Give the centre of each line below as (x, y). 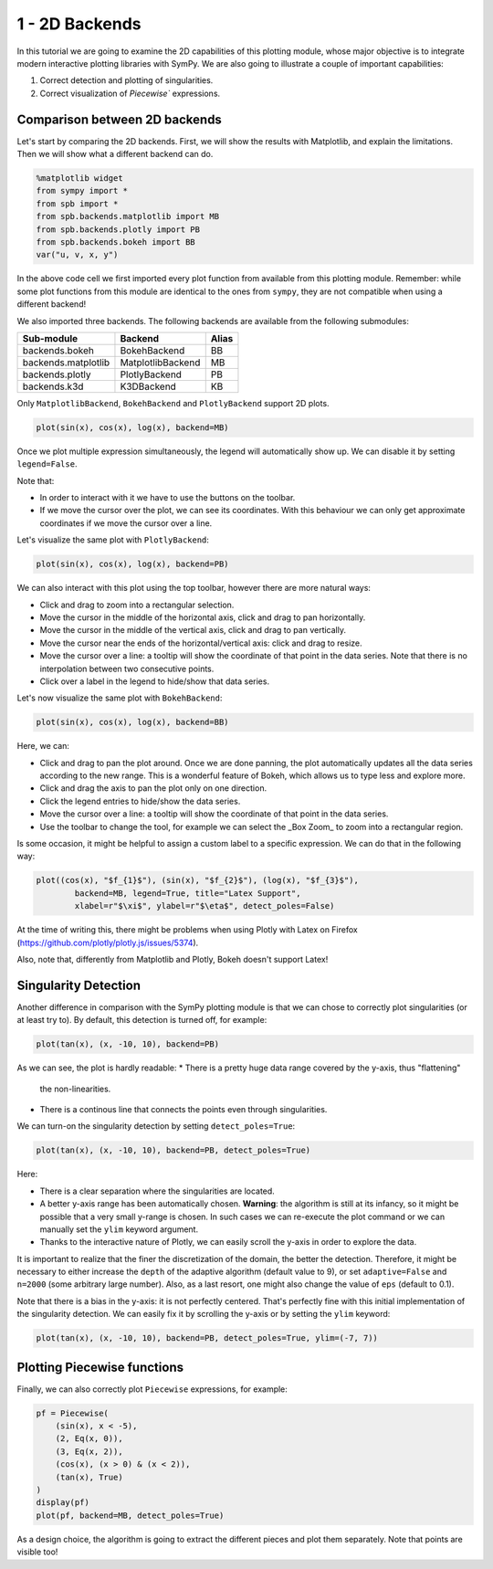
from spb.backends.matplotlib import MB (127, 216)
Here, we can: (43, 746)
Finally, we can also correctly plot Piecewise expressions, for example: (152, 1389)
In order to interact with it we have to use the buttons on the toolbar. (168, 498)
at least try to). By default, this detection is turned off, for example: (142, 1020)
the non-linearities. (75, 1089)
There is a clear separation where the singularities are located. (157, 1191)
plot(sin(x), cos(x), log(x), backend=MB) (132, 427)
